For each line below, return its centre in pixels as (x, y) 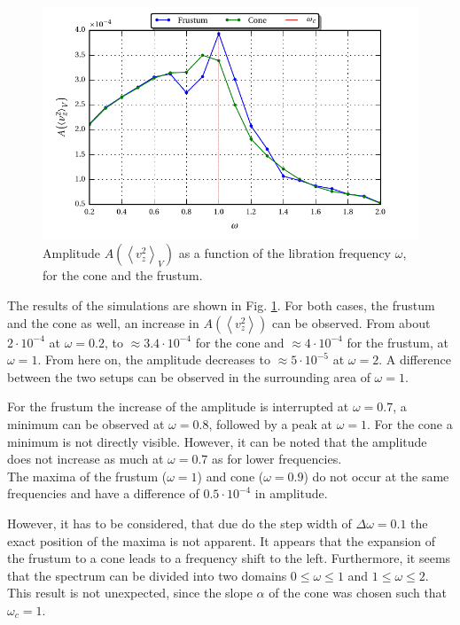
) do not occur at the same (376, 476)
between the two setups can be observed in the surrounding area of (189, 376)
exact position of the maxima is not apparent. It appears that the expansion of (222, 540)
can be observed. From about (351, 322)
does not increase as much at (86, 459)
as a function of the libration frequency (285, 253)
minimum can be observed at (86, 423)
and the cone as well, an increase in (103, 322)
